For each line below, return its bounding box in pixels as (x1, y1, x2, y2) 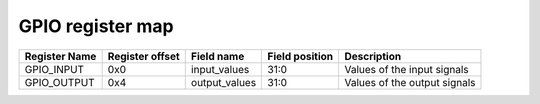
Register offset (107, 49, 180, 63)
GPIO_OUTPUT (24, 75, 95, 89)
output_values (190, 75, 257, 89)
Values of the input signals (344, 62, 469, 76)
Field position (267, 49, 334, 63)
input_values (190, 62, 250, 76)
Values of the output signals (344, 75, 476, 89)
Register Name (24, 49, 97, 63)
